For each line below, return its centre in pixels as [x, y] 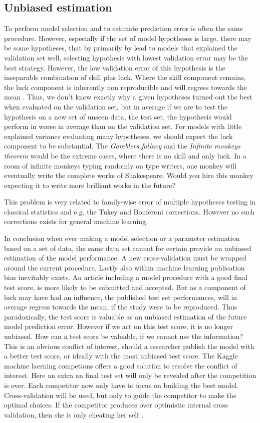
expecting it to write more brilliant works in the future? [90, 185]
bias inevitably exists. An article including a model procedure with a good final [126, 277]
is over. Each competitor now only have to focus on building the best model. [121, 385]
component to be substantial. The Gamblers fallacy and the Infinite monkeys [122, 146]
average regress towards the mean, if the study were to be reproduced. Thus [121, 307]
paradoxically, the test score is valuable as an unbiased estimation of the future [125, 316]
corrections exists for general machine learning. [76, 221]
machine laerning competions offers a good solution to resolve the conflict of [121, 365]
